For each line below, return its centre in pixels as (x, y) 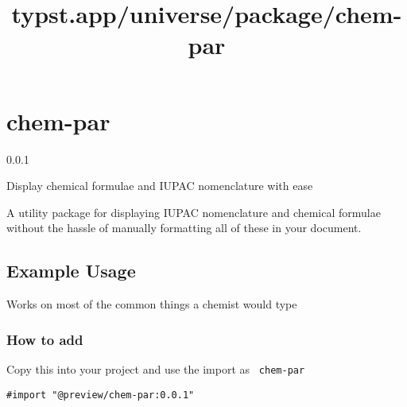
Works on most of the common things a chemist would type (152, 304)
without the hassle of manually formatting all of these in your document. (184, 228)
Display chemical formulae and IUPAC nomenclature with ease (160, 186)
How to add (45, 339)
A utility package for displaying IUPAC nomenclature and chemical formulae (194, 212)
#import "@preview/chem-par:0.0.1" (101, 395)
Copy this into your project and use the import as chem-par (156, 368)
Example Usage (71, 271)
